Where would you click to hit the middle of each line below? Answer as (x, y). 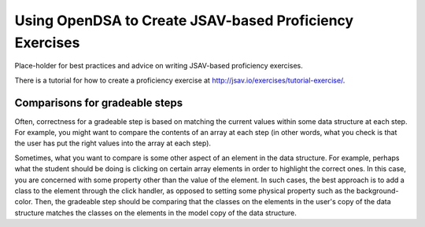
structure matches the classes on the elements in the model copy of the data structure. (155, 213)
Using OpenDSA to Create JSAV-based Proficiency (184, 20)
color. (24, 202)
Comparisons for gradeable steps (99, 103)
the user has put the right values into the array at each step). (113, 143)
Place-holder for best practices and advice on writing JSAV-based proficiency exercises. (159, 66)
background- (377, 190)
